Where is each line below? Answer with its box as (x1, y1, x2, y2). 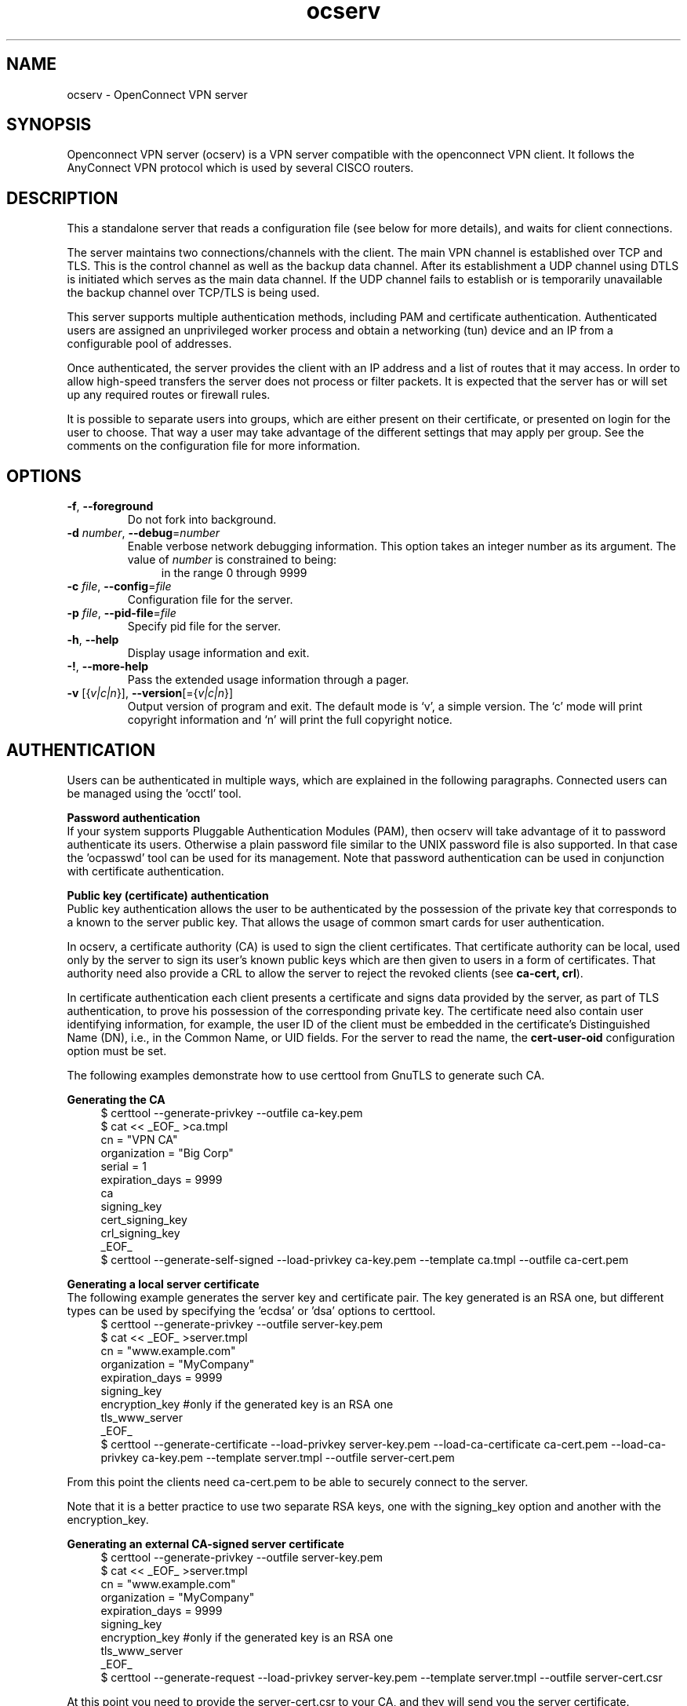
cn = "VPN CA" (100, 1132, 178, 1146)
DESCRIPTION (6, 188, 118, 208)
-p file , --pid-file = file (67, 606, 176, 620)
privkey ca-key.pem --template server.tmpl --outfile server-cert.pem (100, 1450, 455, 1464)
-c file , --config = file (67, 579, 172, 594)
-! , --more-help (67, 659, 149, 674)
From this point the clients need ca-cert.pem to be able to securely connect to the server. (67, 1474, 529, 1489)
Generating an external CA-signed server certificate (67, 1536, 344, 1551)
